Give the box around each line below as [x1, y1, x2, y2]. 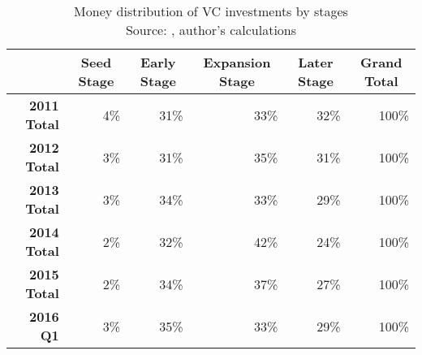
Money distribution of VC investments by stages [74, 2, 348, 20]
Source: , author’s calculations [125, 20, 297, 39]
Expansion [203, 53, 271, 71]
